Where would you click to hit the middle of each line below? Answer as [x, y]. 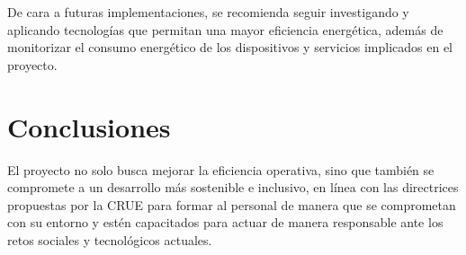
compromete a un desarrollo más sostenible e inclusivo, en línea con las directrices [233, 187]
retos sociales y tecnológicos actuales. [110, 239]
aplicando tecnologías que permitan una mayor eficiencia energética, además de [225, 29]
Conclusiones [89, 126]
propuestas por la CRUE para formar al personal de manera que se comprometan [232, 204]
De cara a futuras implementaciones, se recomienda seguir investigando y [208, 12]
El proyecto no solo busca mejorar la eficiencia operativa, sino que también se [221, 169]
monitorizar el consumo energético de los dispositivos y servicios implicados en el [230, 47]
